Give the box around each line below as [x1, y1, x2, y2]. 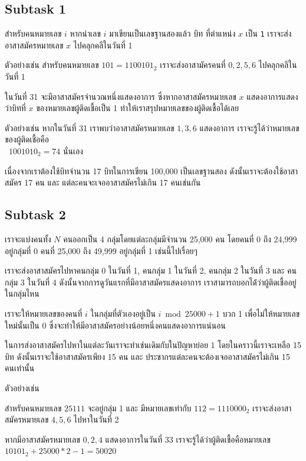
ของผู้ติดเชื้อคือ [5, 133, 49, 145]
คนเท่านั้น [5, 362, 35, 374]
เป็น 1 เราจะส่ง [245, 27, 292, 40]
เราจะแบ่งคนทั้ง [5, 233, 51, 245]
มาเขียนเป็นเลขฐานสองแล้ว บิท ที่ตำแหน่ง [108, 27, 236, 40]
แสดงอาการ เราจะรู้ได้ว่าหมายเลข [199, 121, 300, 134]
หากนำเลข [70, 27, 101, 40]
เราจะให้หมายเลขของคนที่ [5, 307, 83, 319]
